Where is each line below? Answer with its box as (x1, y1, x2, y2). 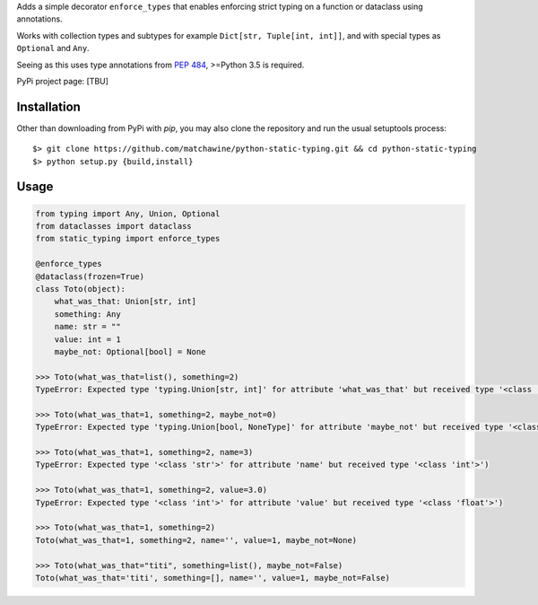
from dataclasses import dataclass (35, 221, 192, 232)
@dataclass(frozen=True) (35, 271, 145, 282)
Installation (16, 99, 81, 114)
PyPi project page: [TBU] (16, 75, 109, 86)
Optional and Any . (16, 43, 90, 54)
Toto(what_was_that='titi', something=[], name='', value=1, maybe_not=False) (35, 573, 390, 583)
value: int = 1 (54, 334, 121, 345)
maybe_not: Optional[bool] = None (54, 346, 206, 356)
